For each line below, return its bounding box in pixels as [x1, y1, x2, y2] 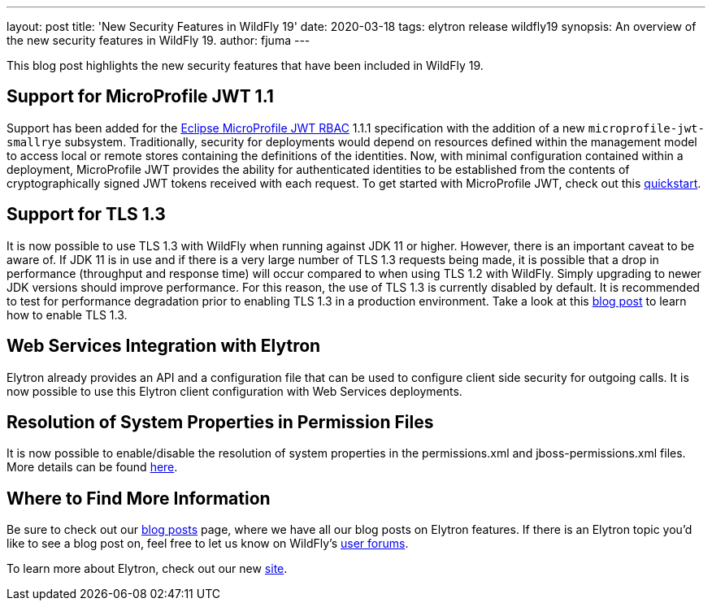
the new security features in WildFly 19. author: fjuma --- [7, 33, 310, 47]
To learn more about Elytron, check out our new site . [7, 561, 288, 576]
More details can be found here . [7, 460, 178, 475]
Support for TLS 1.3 [7, 204, 166, 225]
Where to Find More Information [7, 488, 271, 509]
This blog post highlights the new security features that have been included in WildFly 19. [7, 59, 484, 72]
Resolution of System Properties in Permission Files [7, 411, 434, 432]
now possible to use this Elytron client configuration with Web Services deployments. [7, 384, 462, 398]
